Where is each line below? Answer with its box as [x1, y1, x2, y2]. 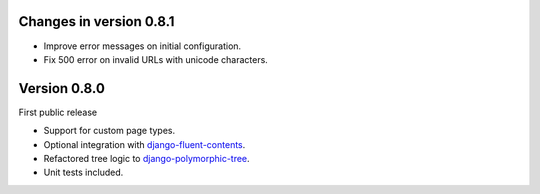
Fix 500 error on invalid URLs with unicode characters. [43, 53, 269, 65]
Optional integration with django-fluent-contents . [43, 138, 246, 150]
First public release [18, 106, 98, 118]
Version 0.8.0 [18, 80, 105, 97]
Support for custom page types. [43, 125, 176, 137]
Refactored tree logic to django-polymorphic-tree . [43, 152, 250, 164]
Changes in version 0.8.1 [18, 13, 175, 30]
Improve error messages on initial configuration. [43, 40, 242, 52]
